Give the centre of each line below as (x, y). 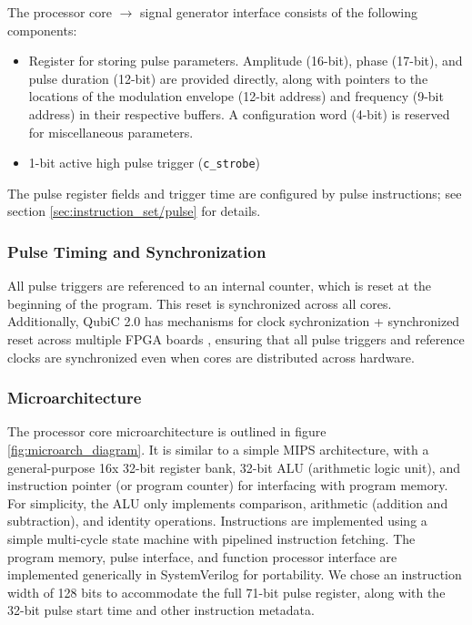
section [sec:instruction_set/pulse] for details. (134, 211)
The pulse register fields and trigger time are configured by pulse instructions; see (235, 193)
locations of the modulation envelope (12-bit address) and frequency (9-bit (236, 96)
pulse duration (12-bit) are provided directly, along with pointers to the (228, 78)
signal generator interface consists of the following (279, 12)
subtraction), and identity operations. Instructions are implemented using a (217, 521)
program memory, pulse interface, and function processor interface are (202, 556)
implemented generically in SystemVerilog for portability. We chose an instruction (235, 574)
